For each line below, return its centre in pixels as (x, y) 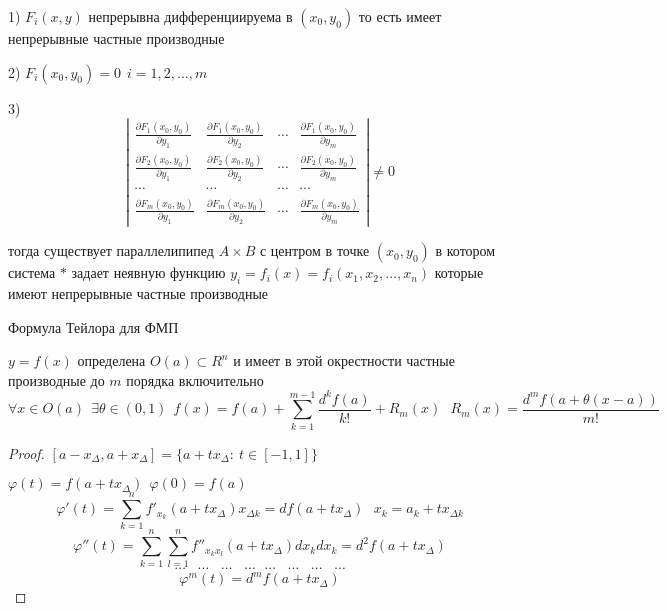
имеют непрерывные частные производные (138, 293)
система (32, 272)
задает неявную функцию (148, 272)
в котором (465, 250)
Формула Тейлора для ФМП (93, 326)
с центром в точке (314, 250)
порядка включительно (195, 379)
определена (111, 360)
